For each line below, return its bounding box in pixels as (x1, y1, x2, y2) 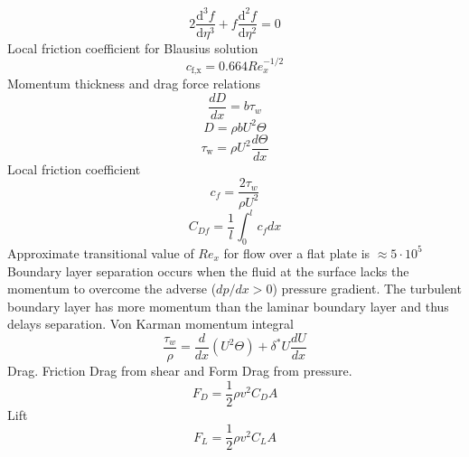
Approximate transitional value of (7, 243, 194, 262)
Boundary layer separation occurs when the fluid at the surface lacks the (7, 261, 409, 280)
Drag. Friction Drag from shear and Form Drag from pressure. (7, 360, 352, 379)
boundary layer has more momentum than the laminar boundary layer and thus (7, 296, 449, 315)
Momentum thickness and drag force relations (7, 74, 260, 93)
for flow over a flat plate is (223, 243, 371, 262)
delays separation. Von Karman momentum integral (7, 314, 294, 333)
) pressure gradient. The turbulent (272, 279, 462, 298)
